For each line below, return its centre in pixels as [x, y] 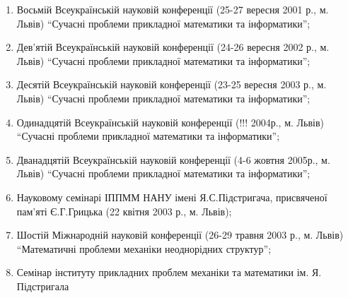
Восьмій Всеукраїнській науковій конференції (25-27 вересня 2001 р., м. [173, 9]
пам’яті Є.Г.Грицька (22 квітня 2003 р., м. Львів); [124, 211]
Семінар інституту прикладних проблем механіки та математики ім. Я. [169, 272]
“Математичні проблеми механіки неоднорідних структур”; [144, 248]
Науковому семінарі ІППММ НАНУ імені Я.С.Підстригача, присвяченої [172, 197]
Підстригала [43, 286]
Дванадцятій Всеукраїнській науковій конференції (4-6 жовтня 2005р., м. [173, 159]
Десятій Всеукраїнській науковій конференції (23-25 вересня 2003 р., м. [172, 84]
